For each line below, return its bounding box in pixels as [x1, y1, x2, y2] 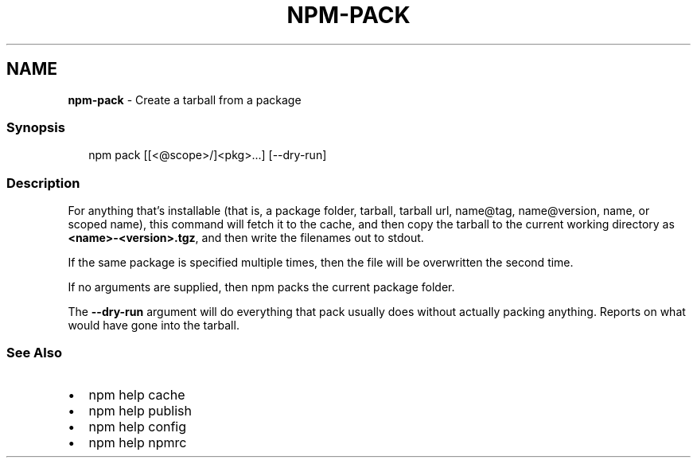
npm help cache [88, 386, 185, 403]
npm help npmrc [88, 434, 187, 450]
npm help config [88, 418, 187, 435]
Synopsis [6, 119, 65, 135]
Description [6, 174, 80, 191]
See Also [6, 345, 62, 361]
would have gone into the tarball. [68, 318, 239, 333]
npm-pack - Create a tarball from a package [68, 92, 302, 107]
